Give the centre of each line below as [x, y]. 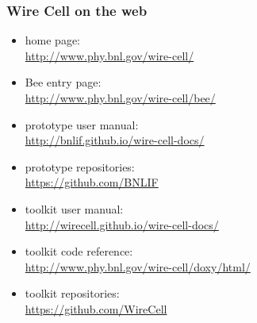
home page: [53, 40]
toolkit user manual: [74, 208]
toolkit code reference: [79, 251]
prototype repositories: [80, 166]
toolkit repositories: [72, 293]
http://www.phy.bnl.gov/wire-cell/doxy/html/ [138, 266]
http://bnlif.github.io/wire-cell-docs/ [115, 140]
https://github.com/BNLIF [92, 182]
